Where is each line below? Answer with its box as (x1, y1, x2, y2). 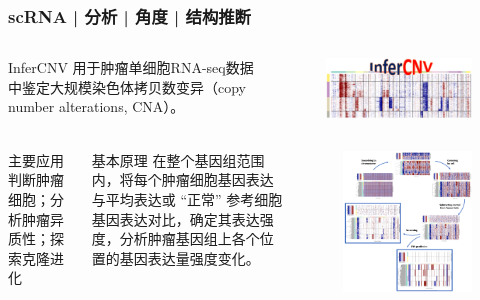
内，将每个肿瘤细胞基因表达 (91, 169, 274, 190)
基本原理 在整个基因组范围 (91, 149, 265, 170)
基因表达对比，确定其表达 (91, 208, 260, 229)
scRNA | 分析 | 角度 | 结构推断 (8, 3, 251, 28)
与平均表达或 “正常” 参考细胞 (91, 189, 283, 210)
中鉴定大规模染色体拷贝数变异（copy (8, 76, 246, 97)
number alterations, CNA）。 (8, 96, 185, 117)
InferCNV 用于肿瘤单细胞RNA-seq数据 (8, 57, 254, 78)
